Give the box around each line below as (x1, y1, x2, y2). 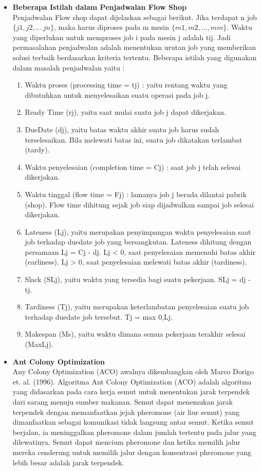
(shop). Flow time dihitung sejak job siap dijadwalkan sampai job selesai (25, 199, 254, 210)
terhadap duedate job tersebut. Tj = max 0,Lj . (25, 311, 173, 322)
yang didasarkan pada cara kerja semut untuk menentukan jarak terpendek (12, 386, 250, 397)
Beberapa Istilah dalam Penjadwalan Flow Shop (12, 2, 187, 12)
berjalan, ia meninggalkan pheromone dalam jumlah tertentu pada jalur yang (12, 426, 256, 437)
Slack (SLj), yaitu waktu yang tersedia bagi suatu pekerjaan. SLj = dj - (25, 274, 251, 285)
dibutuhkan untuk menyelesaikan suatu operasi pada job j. (25, 89, 210, 100)
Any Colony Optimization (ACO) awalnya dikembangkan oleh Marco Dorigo (12, 366, 254, 377)
